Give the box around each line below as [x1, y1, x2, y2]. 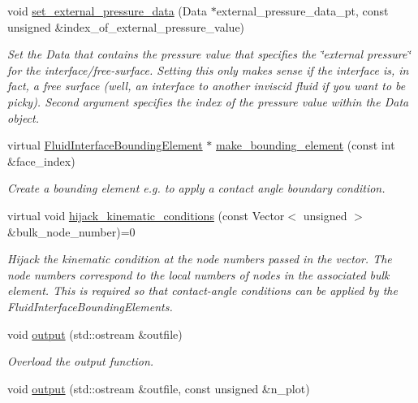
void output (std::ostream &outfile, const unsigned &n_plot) [7, 379, 310, 396]
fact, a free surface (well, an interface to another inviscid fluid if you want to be [7, 77, 406, 94]
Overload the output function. [7, 353, 154, 370]
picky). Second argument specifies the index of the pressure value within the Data [7, 93, 409, 110]
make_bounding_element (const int [216, 136, 395, 154]
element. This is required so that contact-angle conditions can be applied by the [7, 282, 398, 299]
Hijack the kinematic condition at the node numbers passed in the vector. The [7, 250, 392, 267]
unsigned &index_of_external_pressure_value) [7, 18, 245, 35]
